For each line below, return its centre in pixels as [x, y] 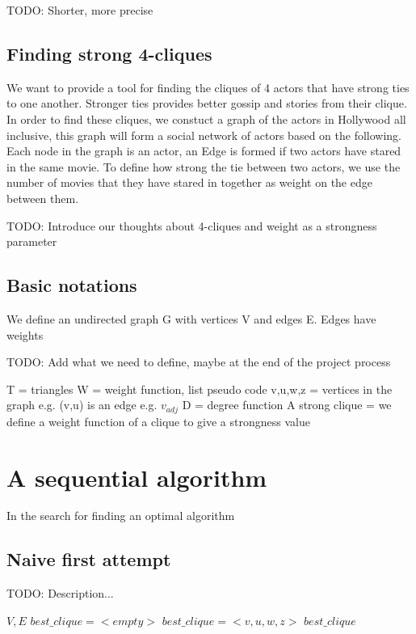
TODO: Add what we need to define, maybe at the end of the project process [199, 362]
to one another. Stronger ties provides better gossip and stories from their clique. [207, 103]
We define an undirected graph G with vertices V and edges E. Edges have [191, 318]
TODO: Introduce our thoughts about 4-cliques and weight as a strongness [192, 225]
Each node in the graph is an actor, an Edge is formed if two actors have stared [204, 151]
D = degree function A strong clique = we [287, 405]
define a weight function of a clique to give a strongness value [158, 421]
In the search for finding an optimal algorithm [121, 516]
